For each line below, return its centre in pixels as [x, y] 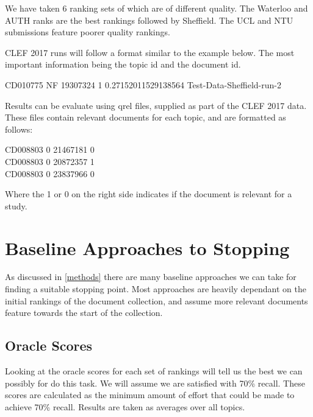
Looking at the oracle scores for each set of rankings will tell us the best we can [154, 371]
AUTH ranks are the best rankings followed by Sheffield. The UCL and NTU [149, 20]
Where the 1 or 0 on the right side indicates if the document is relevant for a [149, 194]
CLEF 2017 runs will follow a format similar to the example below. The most [150, 52]
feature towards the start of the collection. [84, 313]
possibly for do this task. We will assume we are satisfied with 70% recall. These [155, 383]
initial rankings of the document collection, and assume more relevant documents [156, 300]
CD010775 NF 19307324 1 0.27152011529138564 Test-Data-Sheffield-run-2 [143, 84]
